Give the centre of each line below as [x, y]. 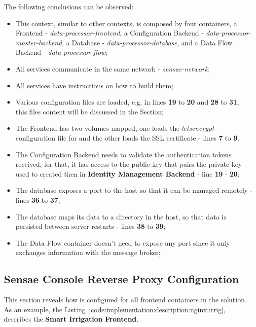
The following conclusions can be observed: [69, 6]
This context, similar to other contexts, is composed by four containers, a [126, 23]
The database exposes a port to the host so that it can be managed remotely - [134, 190]
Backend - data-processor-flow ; [61, 52]
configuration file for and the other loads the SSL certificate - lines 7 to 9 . [128, 137]
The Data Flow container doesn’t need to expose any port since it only [123, 242]
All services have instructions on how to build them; [94, 85]
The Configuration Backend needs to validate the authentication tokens [124, 154]
